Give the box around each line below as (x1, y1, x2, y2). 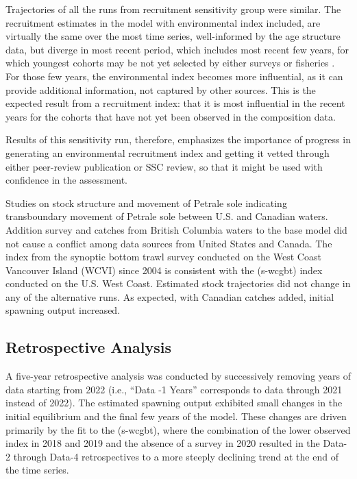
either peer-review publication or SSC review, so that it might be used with (5, 159, 323, 173)
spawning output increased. (5, 303, 121, 317)
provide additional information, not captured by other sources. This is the (5, 82, 316, 97)
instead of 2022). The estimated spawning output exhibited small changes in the (5, 395, 343, 410)
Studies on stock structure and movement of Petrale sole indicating (5, 195, 287, 210)
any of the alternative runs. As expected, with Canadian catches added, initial (5, 289, 334, 304)
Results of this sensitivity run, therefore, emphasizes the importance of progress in (5, 132, 351, 147)
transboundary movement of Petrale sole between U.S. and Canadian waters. (5, 209, 328, 223)
